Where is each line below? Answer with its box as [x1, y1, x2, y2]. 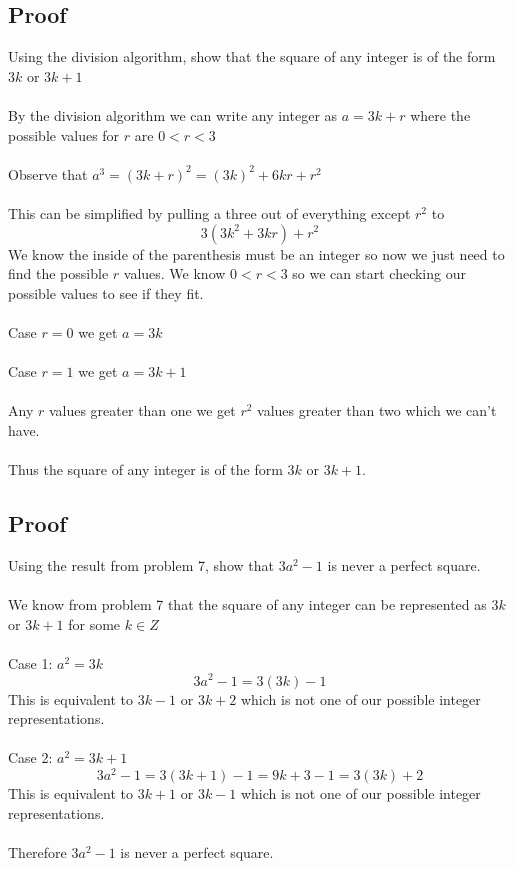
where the [410, 104, 471, 125]
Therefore [8, 841, 67, 862]
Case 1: [8, 652, 53, 673]
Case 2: [8, 747, 53, 768]
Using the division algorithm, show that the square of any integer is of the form [8, 46, 496, 67]
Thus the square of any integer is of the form [8, 459, 283, 480]
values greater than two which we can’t [257, 400, 497, 421]
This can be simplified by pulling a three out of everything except [8, 202, 411, 223]
